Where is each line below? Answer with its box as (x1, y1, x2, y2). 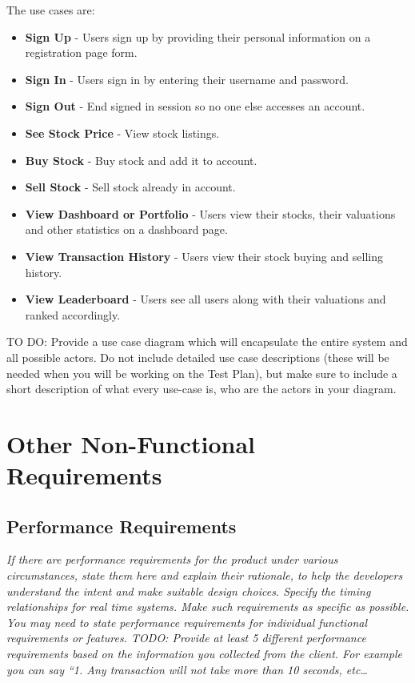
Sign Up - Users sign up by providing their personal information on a (25, 28, 371, 45)
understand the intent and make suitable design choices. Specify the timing (6, 582, 371, 599)
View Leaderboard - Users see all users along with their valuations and (25, 291, 386, 307)
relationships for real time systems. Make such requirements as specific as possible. (6, 598, 409, 615)
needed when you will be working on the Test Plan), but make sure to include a (6, 364, 397, 381)
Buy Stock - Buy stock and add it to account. (25, 151, 257, 168)
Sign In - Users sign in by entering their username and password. (25, 70, 349, 87)
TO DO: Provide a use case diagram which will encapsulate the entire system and (6, 333, 408, 350)
